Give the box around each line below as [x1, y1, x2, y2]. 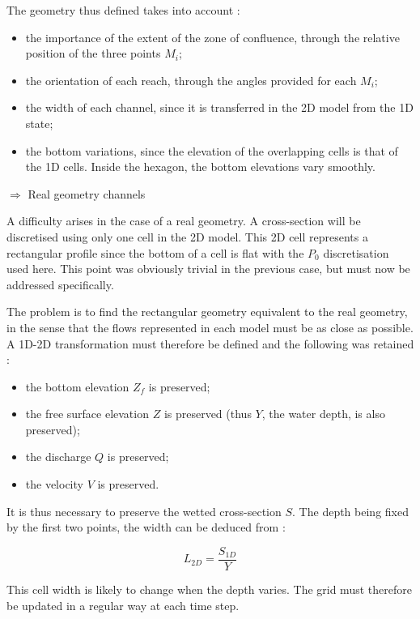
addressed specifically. [6, 275, 114, 292]
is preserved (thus [163, 405, 252, 422]
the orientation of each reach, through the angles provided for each [25, 71, 357, 88]
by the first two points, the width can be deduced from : [6, 519, 286, 536]
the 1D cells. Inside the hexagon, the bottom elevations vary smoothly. [25, 158, 375, 175]
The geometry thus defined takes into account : [6, 2, 240, 18]
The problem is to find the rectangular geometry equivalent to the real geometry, [6, 303, 408, 320]
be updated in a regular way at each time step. [6, 596, 240, 613]
